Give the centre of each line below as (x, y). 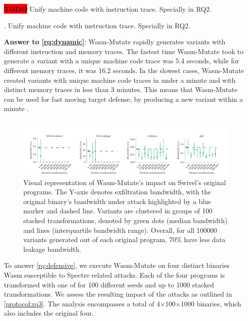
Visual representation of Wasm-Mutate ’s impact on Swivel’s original (125, 182)
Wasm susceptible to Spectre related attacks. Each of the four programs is (115, 274)
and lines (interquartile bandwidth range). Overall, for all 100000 (120, 230)
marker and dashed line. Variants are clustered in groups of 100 (118, 211)
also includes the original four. (49, 313)
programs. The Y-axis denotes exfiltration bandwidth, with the (117, 192)
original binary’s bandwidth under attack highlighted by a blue (117, 201)
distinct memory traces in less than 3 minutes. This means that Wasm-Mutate (121, 89)
